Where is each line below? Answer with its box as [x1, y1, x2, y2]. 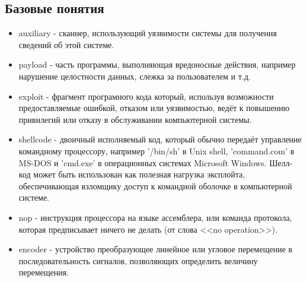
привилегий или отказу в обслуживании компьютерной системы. [18, 113, 252, 125]
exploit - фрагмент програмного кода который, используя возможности [18, 90, 274, 102]
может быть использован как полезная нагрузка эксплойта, [33, 168, 246, 180]
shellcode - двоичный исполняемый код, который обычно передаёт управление [18, 133, 302, 145]
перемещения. [18, 266, 69, 278]
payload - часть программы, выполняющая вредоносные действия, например [18, 58, 296, 71]
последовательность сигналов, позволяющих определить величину [18, 254, 258, 267]
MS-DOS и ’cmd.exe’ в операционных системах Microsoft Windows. [18, 156, 267, 169]
